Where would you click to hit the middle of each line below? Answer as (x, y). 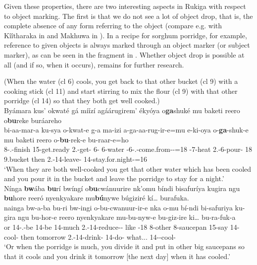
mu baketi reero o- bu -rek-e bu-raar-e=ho (66, 139)
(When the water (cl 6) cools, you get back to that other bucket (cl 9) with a (121, 81)
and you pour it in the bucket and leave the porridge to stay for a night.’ (114, 178)
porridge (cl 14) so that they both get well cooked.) (82, 100)
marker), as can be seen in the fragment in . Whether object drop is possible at (124, 54)
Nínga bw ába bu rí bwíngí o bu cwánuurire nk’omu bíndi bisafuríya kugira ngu (122, 188)
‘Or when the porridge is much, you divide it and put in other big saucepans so (124, 246)
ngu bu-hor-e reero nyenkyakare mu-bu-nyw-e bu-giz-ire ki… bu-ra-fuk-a (127, 217)
